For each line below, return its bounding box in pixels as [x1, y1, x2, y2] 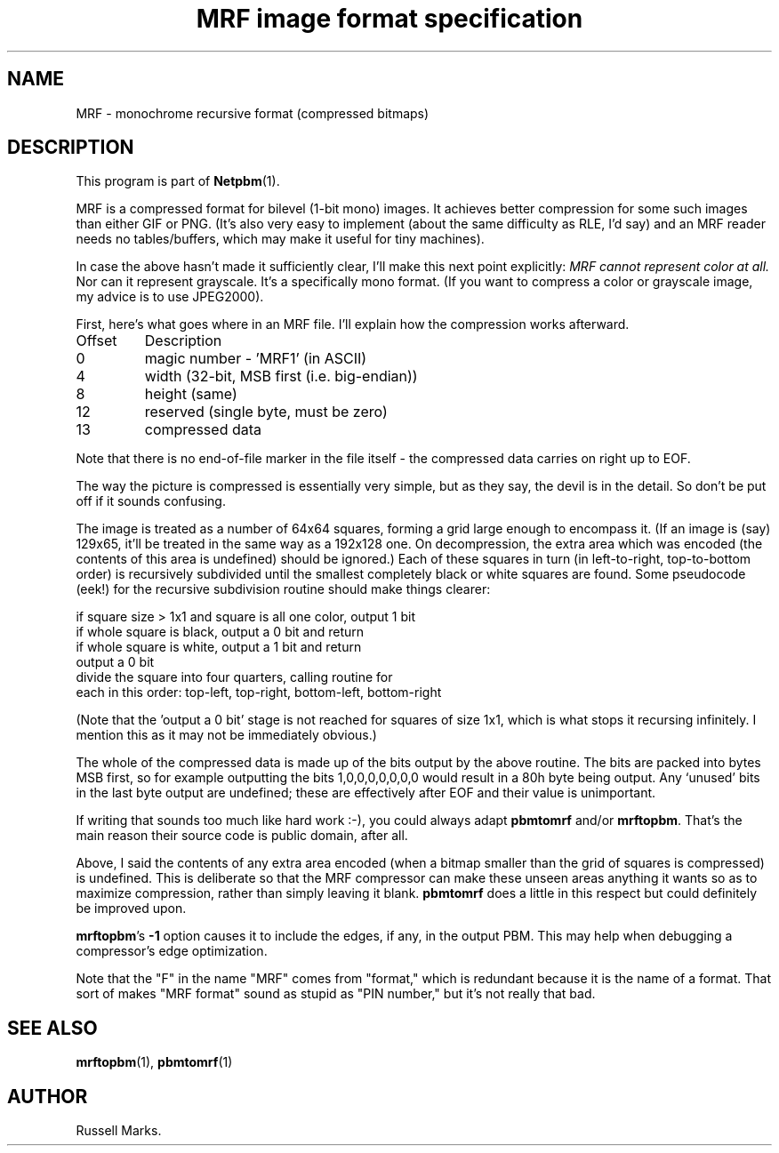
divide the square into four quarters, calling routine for [76, 669, 393, 685]
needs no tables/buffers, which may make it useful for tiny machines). [76, 231, 485, 247]
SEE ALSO [7, 1016, 98, 1039]
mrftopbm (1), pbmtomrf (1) [76, 1054, 233, 1070]
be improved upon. [76, 901, 187, 917]
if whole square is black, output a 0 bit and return [76, 624, 365, 640]
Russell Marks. [76, 1123, 162, 1139]
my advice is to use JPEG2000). [76, 289, 264, 305]
